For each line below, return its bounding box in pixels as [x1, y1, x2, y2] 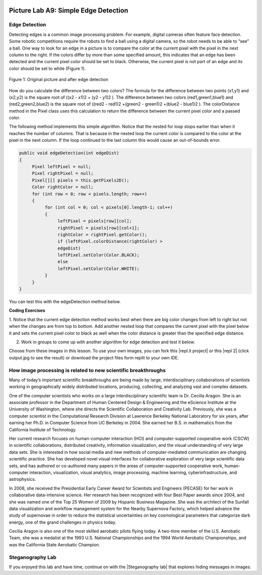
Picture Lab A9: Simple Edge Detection [9, 6, 129, 15]
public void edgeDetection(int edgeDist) [19, 151, 119, 156]
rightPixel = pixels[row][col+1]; [57, 225, 140, 231]
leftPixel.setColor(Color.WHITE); [57, 266, 140, 271]
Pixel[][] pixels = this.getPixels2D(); [32, 177, 130, 183]
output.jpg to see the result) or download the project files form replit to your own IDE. [9, 355, 179, 360]
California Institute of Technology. [9, 426, 77, 432]
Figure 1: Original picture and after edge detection [9, 77, 109, 83]
